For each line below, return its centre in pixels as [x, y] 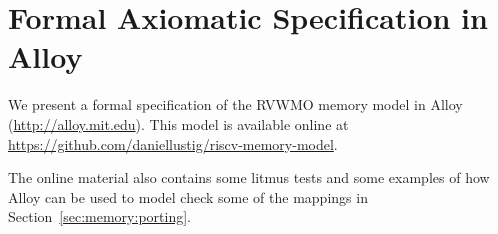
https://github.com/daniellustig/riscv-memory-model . [173, 143]
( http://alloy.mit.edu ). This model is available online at [178, 123]
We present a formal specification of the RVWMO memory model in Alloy [235, 104]
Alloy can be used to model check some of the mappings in [188, 196]
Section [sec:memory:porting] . [99, 216]
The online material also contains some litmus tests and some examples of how [249, 177]
